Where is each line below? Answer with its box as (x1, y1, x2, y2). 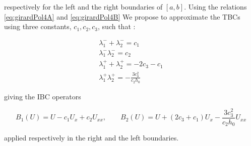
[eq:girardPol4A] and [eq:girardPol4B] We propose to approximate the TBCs (4, 11, 240, 22)
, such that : (98, 21, 136, 32)
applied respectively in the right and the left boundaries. (4, 132, 179, 143)
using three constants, (4, 21, 72, 32)
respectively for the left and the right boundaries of (4, 2, 163, 12)
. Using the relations (184, 2, 247, 12)
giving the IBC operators (4, 91, 81, 101)
